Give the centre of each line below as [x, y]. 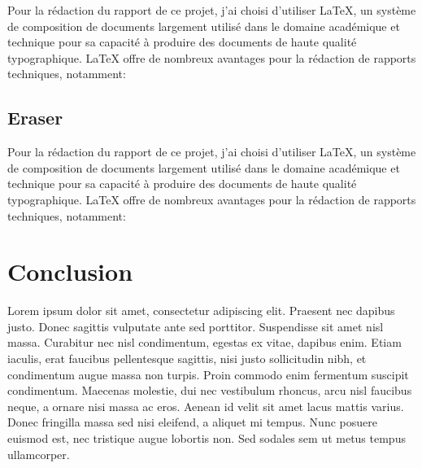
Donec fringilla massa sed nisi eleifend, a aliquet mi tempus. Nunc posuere [192, 422]
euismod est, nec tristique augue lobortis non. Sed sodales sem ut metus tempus [207, 438]
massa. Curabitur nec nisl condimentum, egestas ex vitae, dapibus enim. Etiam [204, 342]
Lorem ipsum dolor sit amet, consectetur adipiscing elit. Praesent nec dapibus [201, 311]
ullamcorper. [39, 454]
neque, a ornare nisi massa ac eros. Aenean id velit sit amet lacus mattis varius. [206, 406]
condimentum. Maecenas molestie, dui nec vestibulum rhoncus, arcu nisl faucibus [210, 390]
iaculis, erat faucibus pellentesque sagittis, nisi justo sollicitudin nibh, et [187, 359]
